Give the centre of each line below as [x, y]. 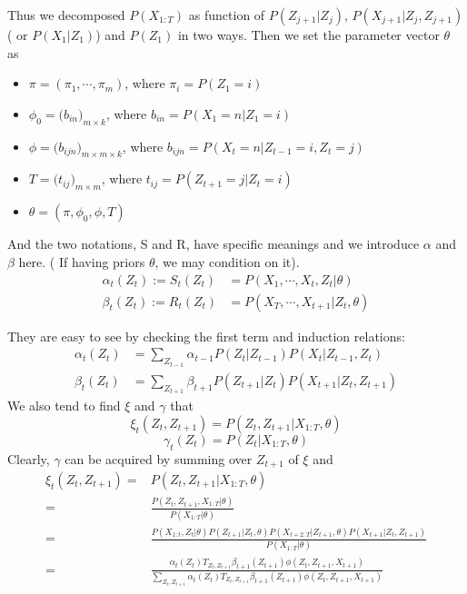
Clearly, [29, 458]
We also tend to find [64, 406]
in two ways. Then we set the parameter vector [308, 35]
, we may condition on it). [227, 261]
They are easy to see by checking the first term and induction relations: [206, 336]
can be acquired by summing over [159, 458]
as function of [227, 15]
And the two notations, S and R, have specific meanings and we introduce [214, 244]
